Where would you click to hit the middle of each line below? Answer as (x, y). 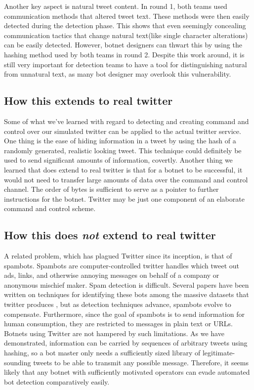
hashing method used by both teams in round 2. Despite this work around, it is (124, 54)
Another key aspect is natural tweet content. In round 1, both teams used (116, 6)
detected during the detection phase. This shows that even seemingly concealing (125, 25)
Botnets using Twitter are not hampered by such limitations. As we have (114, 333)
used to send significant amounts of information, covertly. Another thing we (118, 160)
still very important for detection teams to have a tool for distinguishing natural (126, 64)
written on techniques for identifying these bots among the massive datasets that (127, 294)
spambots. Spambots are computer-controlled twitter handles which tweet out (122, 265)
